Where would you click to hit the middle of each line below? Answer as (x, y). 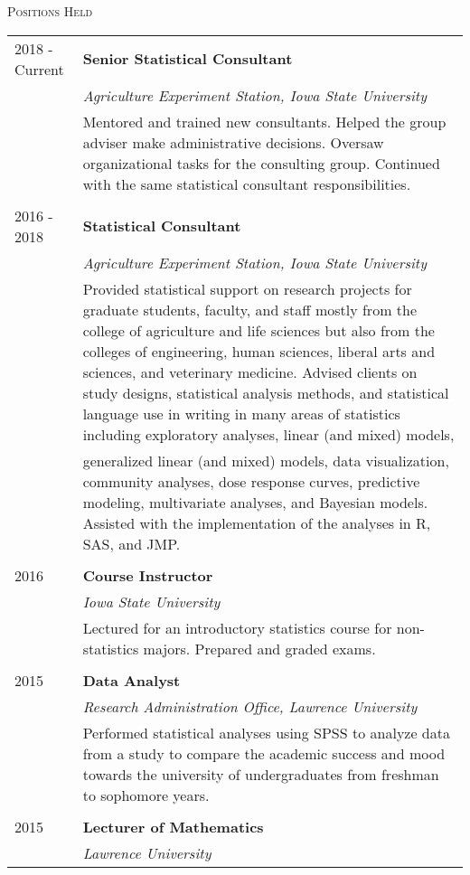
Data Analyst (132, 680)
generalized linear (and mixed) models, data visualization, (266, 460)
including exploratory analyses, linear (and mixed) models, (268, 434)
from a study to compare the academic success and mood (264, 753)
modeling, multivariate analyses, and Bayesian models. (255, 502)
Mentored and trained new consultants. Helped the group (264, 121)
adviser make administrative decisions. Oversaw (233, 142)
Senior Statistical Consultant (188, 59)
